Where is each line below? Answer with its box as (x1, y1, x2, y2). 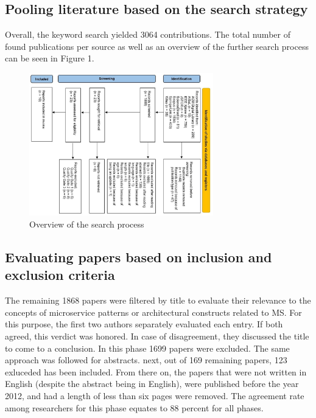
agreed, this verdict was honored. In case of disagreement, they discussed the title (5, 329, 309, 342)
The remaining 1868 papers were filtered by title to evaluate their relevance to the (5, 294, 311, 307)
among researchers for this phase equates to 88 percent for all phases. (5, 401, 264, 414)
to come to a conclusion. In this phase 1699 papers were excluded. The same (5, 341, 290, 354)
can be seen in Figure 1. (5, 52, 94, 64)
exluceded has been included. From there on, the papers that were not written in (5, 365, 307, 378)
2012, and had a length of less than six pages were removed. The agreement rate (5, 389, 304, 402)
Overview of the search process (29, 218, 144, 231)
